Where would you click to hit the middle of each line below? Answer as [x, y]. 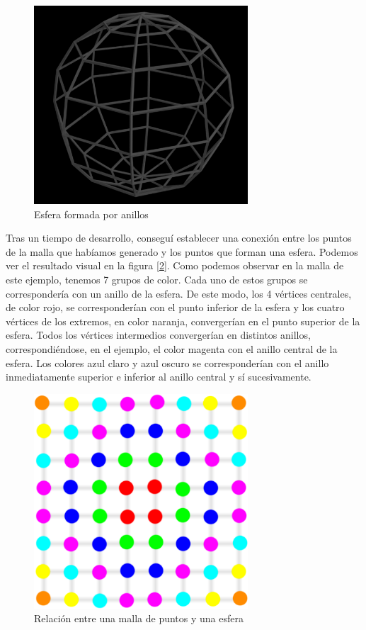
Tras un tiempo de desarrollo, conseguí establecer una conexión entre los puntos [179, 238]
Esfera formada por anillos [91, 214]
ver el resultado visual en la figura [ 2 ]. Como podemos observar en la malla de [175, 265]
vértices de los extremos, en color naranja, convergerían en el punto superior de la [183, 321]
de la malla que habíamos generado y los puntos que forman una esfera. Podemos [182, 251]
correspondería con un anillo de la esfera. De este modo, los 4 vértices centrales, [179, 293]
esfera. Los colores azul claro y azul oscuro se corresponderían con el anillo [167, 362]
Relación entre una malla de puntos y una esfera [139, 618]
